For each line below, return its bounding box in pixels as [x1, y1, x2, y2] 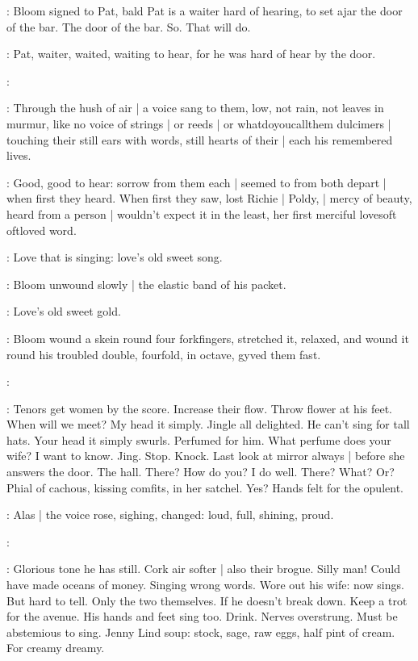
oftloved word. [6, 221, 77, 238]
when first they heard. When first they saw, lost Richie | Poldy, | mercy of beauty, [6, 190, 412, 207]
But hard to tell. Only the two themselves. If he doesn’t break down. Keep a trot [6, 592, 408, 609]
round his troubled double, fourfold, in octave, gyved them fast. [6, 345, 321, 362]
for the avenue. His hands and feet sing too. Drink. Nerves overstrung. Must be [6, 608, 398, 625]
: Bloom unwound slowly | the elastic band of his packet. [6, 275, 286, 292]
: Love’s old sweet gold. [6, 303, 121, 320]
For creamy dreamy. [6, 639, 105, 656]
